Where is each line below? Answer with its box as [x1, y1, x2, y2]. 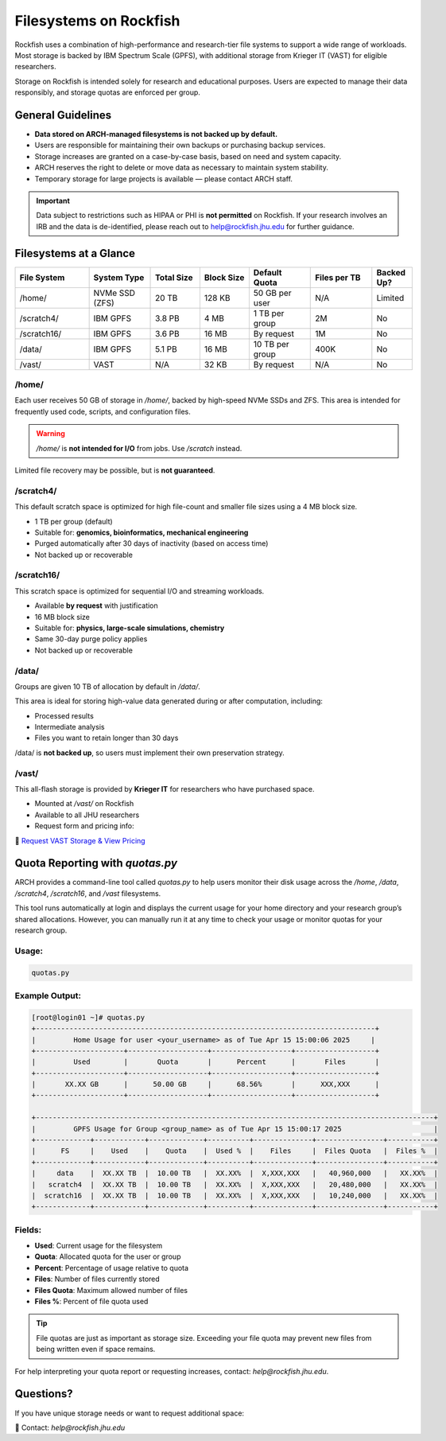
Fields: [14, 1224, 42, 1235]
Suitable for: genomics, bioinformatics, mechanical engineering [34, 528, 249, 537]
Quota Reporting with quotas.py [14, 856, 178, 870]
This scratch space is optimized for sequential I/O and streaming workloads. [14, 586, 265, 596]
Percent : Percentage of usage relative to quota [34, 1263, 189, 1272]
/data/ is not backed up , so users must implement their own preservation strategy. [14, 748, 285, 757]
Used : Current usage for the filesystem [34, 1241, 163, 1251]
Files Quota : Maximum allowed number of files [34, 1285, 188, 1295]
